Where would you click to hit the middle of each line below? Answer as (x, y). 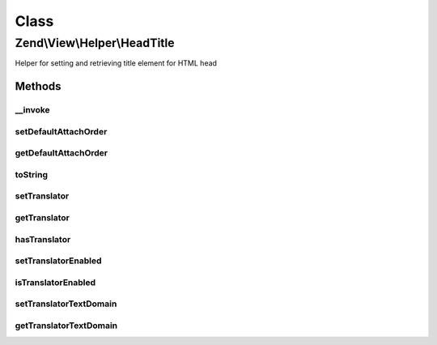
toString (32, 174)
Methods (38, 86)
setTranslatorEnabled (58, 261)
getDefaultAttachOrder (62, 153)
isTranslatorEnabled (55, 282)
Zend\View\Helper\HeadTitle (95, 43)
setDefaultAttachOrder (61, 131)
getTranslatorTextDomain (66, 326)
